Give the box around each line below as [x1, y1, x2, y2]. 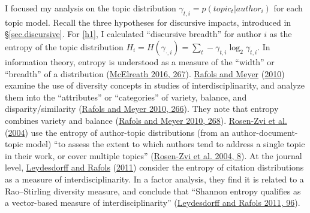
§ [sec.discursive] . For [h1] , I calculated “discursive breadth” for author [5, 28, 261, 40]
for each [273, 2, 303, 14]
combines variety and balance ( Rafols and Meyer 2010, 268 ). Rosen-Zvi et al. [5, 114, 287, 126]
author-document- [231, 126, 298, 138]
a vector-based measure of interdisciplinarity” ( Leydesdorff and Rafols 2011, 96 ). [5, 196, 300, 209]
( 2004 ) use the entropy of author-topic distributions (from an [5, 126, 230, 138]
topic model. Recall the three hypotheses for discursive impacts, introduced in [5, 16, 291, 28]
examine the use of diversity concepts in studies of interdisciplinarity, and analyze [5, 79, 305, 92]
